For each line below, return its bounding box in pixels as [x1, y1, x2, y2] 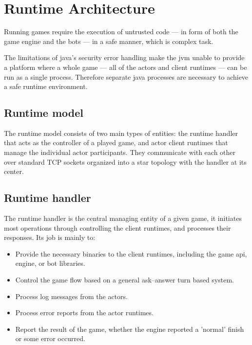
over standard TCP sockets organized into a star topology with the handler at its [4, 156, 247, 167]
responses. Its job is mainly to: [4, 232, 96, 242]
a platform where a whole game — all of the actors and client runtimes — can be [4, 62, 247, 72]
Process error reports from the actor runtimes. [15, 307, 154, 318]
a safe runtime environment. [4, 81, 88, 91]
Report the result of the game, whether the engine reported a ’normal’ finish [15, 323, 244, 334]
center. [4, 166, 24, 176]
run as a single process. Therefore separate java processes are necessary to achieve [4, 71, 249, 82]
